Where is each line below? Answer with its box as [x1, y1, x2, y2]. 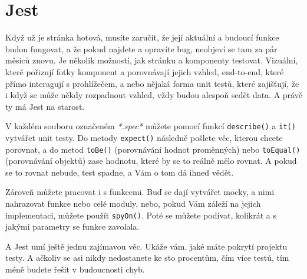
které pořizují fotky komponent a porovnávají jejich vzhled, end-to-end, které [5, 65, 284, 78]
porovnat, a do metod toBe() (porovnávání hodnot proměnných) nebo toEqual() [5, 143, 301, 155]
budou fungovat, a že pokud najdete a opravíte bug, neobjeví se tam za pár [5, 42, 278, 55]
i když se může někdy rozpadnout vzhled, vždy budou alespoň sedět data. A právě [5, 89, 302, 101]
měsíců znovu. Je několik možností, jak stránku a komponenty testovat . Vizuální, [5, 54, 298, 66]
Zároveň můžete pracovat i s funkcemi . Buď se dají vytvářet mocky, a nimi [5, 186, 275, 198]
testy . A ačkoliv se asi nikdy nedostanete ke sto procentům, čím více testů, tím [5, 251, 289, 264]
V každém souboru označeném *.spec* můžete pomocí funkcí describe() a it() [5, 120, 296, 132]
